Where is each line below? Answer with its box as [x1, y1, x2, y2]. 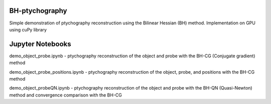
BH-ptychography [9, 6, 67, 15]
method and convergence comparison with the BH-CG [9, 92, 122, 98]
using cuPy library [9, 26, 47, 32]
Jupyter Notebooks [9, 40, 71, 48]
